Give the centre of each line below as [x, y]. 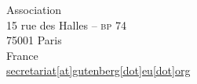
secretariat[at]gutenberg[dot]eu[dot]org [98, 70]
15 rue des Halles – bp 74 [66, 24]
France [22, 55]
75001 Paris [34, 40]
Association [34, 9]
